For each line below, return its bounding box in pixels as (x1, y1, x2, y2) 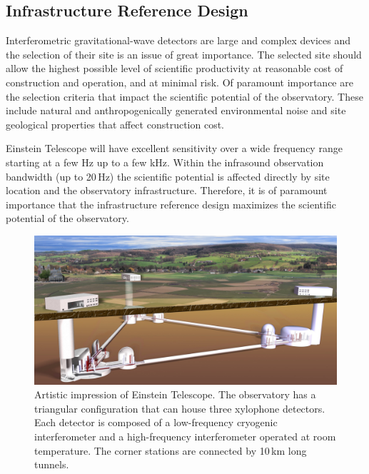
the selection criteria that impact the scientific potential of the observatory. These (6, 89, 363, 104)
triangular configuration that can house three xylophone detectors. (34, 400, 325, 415)
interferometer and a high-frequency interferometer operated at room (34, 428, 336, 443)
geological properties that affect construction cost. (6, 116, 224, 131)
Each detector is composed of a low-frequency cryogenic (34, 415, 278, 430)
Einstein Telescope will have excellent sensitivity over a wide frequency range (6, 141, 343, 156)
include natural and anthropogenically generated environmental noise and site (6, 103, 346, 118)
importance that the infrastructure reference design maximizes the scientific (6, 196, 336, 211)
